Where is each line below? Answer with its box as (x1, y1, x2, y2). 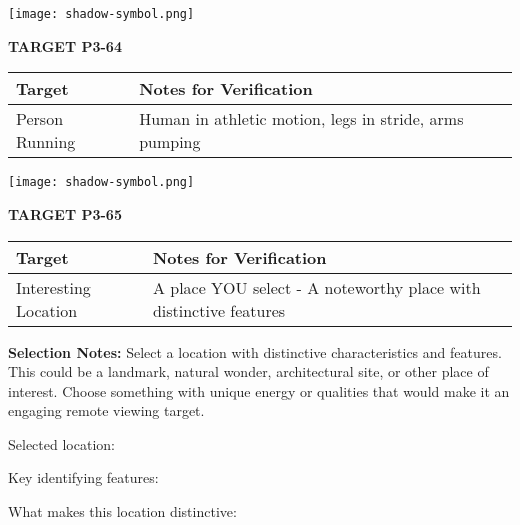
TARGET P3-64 (8, 35, 122, 56)
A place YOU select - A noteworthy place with (152, 275, 481, 299)
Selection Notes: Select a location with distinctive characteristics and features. (8, 341, 502, 362)
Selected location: (8, 433, 115, 454)
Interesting (16, 275, 91, 299)
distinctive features (152, 298, 286, 322)
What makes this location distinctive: (8, 501, 237, 522)
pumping (139, 130, 201, 154)
